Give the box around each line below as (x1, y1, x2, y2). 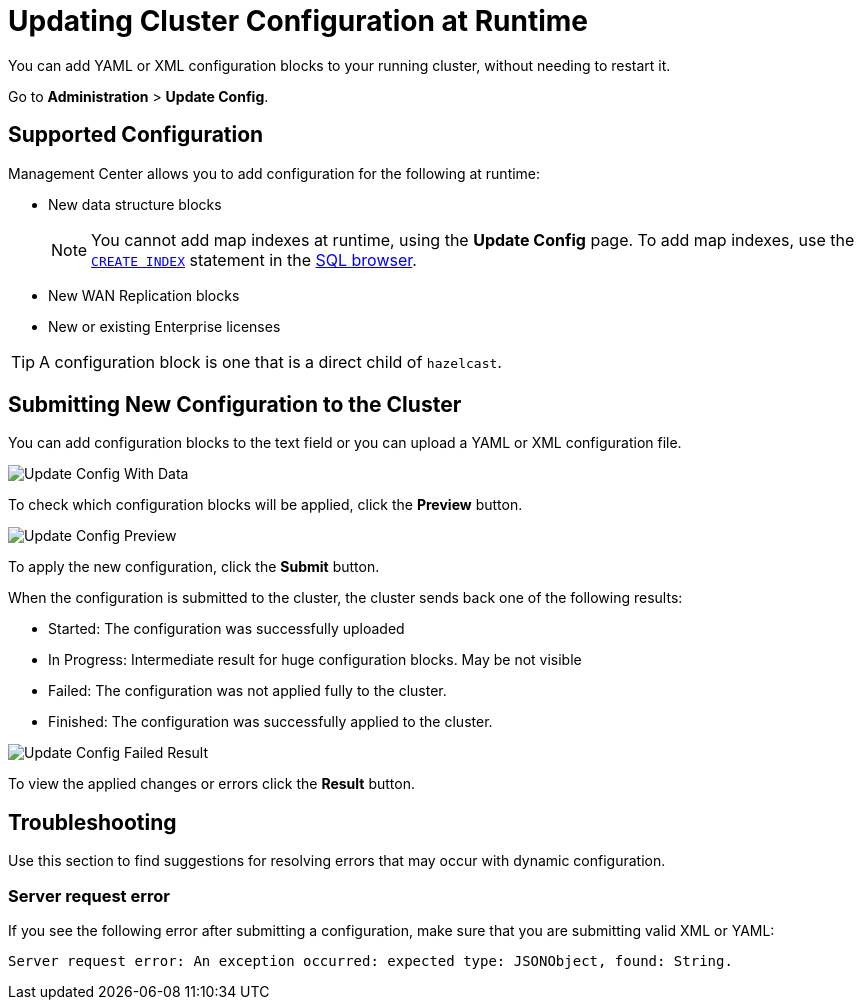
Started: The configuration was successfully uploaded (48, 620, 405, 638)
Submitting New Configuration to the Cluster (8, 392, 462, 418)
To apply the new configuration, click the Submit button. (8, 558, 380, 576)
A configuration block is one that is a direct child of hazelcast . (39, 351, 502, 372)
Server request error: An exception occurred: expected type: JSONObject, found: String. (8, 953, 733, 970)
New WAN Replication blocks (48, 286, 240, 304)
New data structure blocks (48, 195, 222, 213)
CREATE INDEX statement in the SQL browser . (91, 249, 417, 270)
